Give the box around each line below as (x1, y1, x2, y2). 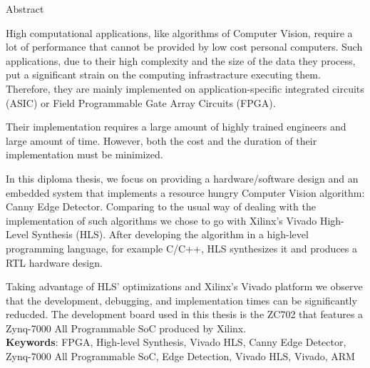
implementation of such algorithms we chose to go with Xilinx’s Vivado (6, 213, 317, 228)
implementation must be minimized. (6, 147, 163, 162)
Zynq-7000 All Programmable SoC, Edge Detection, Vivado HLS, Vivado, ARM (6, 349, 355, 364)
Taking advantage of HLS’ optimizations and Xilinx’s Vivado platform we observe (6, 279, 363, 294)
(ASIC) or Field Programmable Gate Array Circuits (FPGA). (6, 95, 276, 110)
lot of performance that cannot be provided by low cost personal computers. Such (6, 39, 363, 54)
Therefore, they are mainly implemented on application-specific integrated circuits (6, 81, 364, 96)
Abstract (6, 1, 44, 16)
